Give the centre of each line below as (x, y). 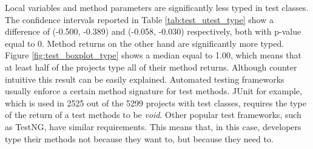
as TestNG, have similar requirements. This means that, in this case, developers (153, 126)
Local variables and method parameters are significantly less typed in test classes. (157, 7)
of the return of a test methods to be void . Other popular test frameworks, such (153, 115)
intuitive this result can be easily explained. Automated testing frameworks (145, 79)
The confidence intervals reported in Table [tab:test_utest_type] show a (139, 19)
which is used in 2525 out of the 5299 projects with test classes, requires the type (156, 102)
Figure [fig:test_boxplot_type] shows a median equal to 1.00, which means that (153, 55)
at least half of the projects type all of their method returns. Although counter (151, 67)
